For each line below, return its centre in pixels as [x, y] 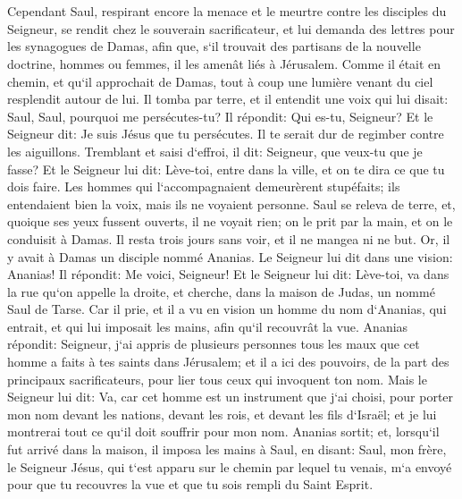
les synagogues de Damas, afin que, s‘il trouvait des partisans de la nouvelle [214, 46]
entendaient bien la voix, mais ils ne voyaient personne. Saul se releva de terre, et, [231, 203]
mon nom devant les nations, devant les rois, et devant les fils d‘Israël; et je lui [222, 414]
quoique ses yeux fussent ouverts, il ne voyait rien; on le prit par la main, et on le [230, 221]
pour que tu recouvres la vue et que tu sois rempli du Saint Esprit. [190, 484]
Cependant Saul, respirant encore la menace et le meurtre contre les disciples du [227, 11]
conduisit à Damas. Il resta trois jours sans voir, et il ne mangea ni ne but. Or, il [229, 238]
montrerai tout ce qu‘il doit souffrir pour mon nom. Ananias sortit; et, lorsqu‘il [223, 431]
